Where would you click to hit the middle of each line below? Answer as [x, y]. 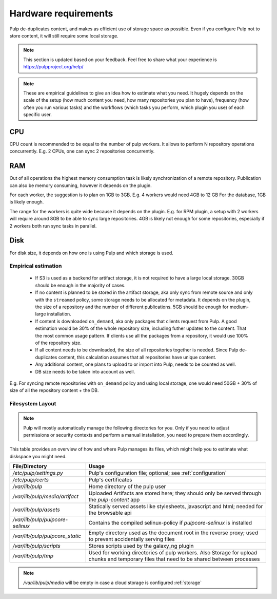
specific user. [38, 115]
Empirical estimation [36, 266]
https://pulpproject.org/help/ [54, 67]
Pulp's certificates [111, 480]
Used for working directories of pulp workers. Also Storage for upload [173, 553]
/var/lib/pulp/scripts [37, 546]
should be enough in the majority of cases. [80, 285]
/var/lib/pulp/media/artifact [46, 497]
